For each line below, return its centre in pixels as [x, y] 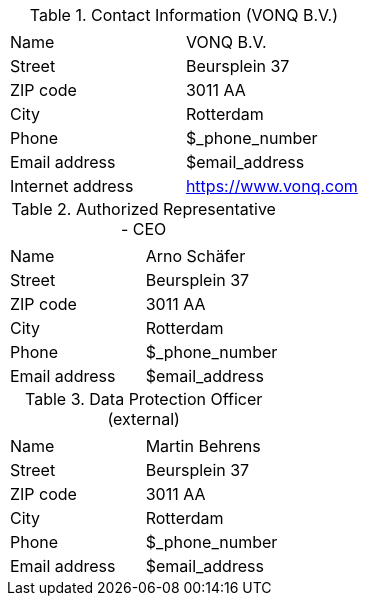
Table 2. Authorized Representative [143, 209]
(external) [143, 419]
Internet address [72, 186]
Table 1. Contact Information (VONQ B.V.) [184, 15]
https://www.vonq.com [271, 186]
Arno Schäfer [195, 256]
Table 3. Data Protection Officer [144, 399]
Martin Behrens [203, 446]
